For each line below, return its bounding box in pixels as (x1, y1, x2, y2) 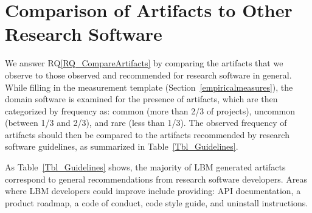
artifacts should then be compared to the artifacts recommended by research (5, 128, 289, 141)
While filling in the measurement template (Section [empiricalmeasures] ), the (5, 80, 293, 93)
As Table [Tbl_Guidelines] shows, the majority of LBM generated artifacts (5, 161, 286, 173)
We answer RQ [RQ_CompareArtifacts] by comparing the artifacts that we (5, 57, 283, 69)
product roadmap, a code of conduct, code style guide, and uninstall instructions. (5, 196, 308, 209)
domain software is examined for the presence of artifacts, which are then (5, 93, 278, 105)
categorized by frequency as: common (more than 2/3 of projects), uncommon (5, 104, 296, 117)
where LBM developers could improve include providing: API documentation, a (5, 184, 301, 197)
